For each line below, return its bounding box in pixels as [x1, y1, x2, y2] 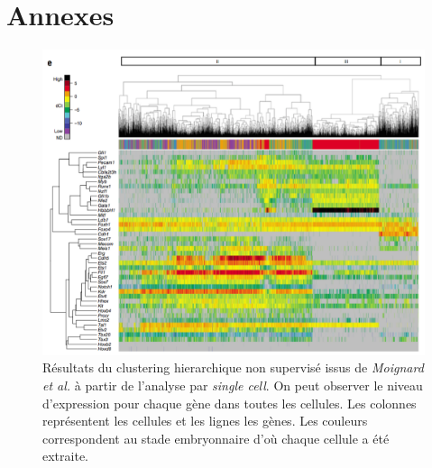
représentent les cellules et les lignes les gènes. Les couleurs [42, 411, 368, 430]
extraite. [42, 446, 88, 465]
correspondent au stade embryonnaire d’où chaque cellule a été [42, 428, 390, 447]
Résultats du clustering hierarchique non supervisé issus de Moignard [42, 358, 424, 377]
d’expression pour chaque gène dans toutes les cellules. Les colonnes [42, 393, 417, 412]
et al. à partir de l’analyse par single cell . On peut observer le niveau [42, 376, 423, 395]
